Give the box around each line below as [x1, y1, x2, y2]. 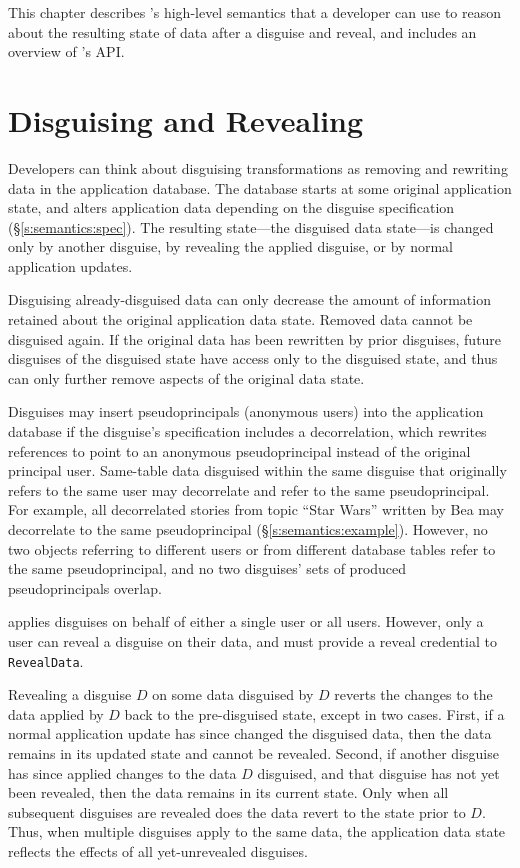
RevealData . [8, 650, 84, 671]
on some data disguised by [152, 684, 314, 705]
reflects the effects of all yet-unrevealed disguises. [8, 840, 308, 861]
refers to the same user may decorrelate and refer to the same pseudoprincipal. [8, 479, 490, 500]
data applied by [8, 703, 104, 724]
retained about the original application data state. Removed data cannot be [8, 309, 473, 330]
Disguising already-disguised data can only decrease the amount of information [8, 289, 491, 310]
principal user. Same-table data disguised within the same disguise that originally [8, 460, 507, 481]
